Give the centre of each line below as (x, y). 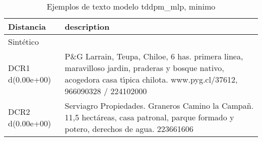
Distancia (27, 26)
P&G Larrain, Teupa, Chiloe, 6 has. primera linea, (154, 56)
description (87, 26)
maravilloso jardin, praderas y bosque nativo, (144, 68)
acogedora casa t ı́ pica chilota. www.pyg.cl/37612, (151, 79)
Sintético (23, 42)
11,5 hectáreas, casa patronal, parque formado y (149, 117)
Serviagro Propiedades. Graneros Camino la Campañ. (159, 105)
